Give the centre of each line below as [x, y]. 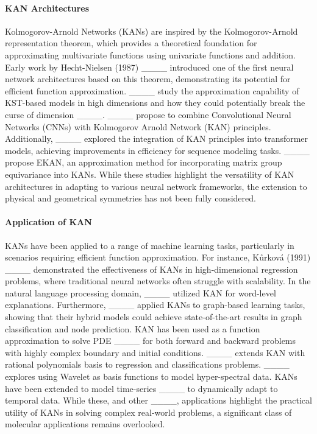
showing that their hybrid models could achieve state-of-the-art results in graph [154, 317]
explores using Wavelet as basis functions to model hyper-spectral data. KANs [151, 376]
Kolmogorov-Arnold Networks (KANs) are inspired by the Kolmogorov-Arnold [151, 31]
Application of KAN [48, 222]
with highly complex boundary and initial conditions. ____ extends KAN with [155, 352]
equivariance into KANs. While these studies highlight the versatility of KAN [150, 174]
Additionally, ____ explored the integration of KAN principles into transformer [157, 138]
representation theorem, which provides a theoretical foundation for [131, 43]
